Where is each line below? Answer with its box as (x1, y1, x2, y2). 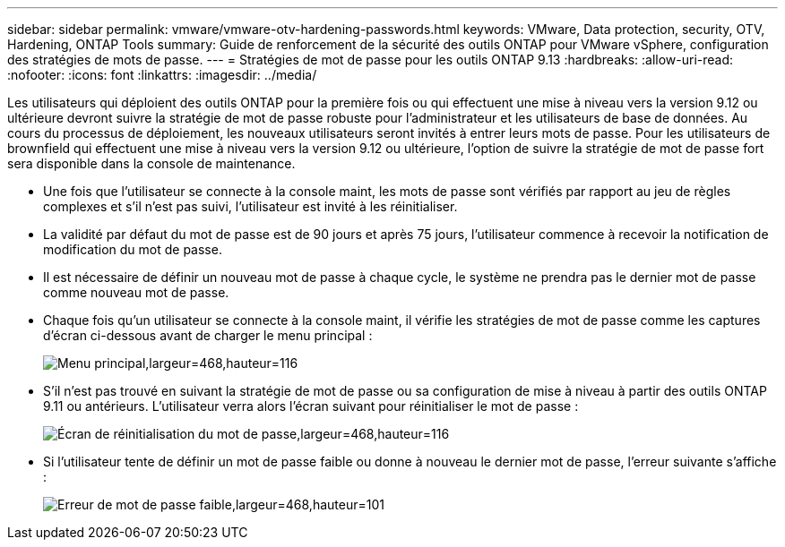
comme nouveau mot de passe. (43, 285, 229, 300)
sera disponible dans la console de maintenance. (7, 156, 296, 171)
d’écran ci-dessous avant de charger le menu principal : (43, 328, 373, 343)
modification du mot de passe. (43, 242, 222, 257)
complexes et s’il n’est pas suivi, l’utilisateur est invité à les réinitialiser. (43, 199, 458, 214)
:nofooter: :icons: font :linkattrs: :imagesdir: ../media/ (7, 67, 317, 82)
